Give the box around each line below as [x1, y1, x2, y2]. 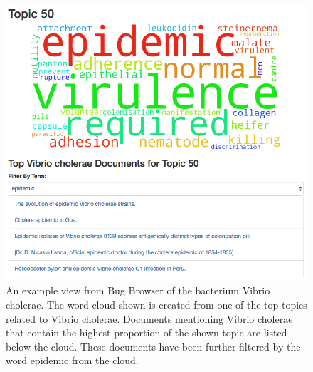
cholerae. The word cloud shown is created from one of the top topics [6, 296, 307, 311]
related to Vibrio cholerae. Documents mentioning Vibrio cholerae [6, 311, 293, 326]
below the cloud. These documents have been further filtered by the [6, 339, 301, 353]
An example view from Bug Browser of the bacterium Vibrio [6, 283, 270, 298]
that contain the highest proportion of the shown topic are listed [6, 325, 287, 340]
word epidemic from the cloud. [6, 353, 139, 368]
